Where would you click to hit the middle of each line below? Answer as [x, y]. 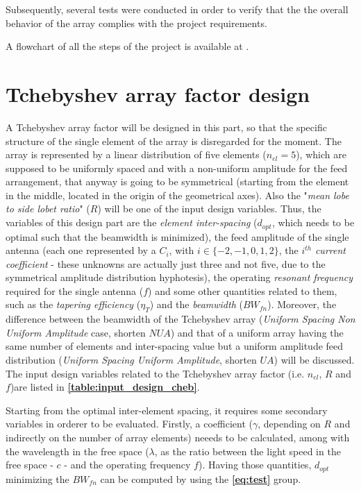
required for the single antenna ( [75, 290]
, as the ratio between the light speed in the [247, 451]
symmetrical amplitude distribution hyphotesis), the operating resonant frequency [179, 277]
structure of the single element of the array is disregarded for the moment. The [174, 141]
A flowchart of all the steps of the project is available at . [127, 46]
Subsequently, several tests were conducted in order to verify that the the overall [177, 9]
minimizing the [37, 478]
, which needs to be [313, 222]
